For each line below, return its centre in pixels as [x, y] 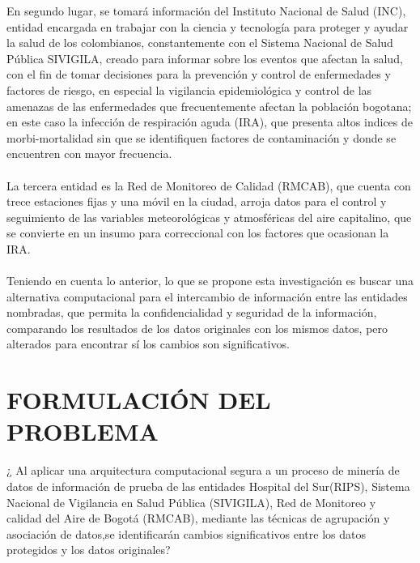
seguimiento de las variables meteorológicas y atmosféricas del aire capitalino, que [209, 217]
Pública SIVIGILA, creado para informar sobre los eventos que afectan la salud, [205, 58]
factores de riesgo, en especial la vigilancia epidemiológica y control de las [189, 90]
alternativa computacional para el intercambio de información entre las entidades [207, 296]
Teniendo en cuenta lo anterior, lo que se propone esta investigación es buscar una [210, 281]
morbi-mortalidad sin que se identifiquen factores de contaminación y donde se [202, 137]
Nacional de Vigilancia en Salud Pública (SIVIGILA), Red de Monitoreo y [191, 502]
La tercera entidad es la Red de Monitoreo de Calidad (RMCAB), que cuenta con [209, 185]
